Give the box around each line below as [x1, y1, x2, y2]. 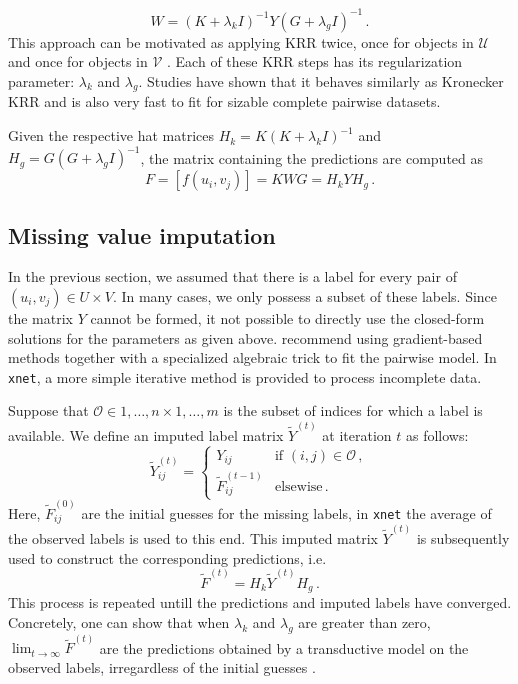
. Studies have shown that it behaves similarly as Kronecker [138, 70, 504, 91]
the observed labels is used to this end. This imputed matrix [8, 528, 378, 549]
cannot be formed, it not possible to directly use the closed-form [90, 307, 485, 328]
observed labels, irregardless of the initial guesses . [8, 657, 316, 678]
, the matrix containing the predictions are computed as [140, 147, 484, 168]
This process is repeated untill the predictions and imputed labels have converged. [8, 592, 512, 613]
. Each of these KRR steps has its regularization [167, 51, 463, 72]
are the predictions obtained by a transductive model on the [99, 637, 469, 658]
